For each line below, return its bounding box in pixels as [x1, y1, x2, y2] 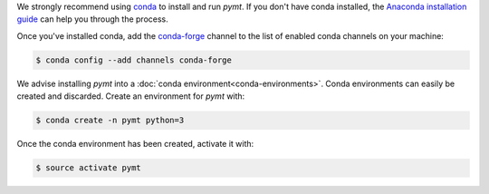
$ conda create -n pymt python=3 [35, 115, 185, 126]
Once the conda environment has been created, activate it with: [16, 139, 254, 150]
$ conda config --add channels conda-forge [35, 54, 233, 65]
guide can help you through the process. [16, 14, 168, 24]
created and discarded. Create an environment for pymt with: [16, 91, 245, 102]
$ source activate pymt [35, 163, 142, 173]
